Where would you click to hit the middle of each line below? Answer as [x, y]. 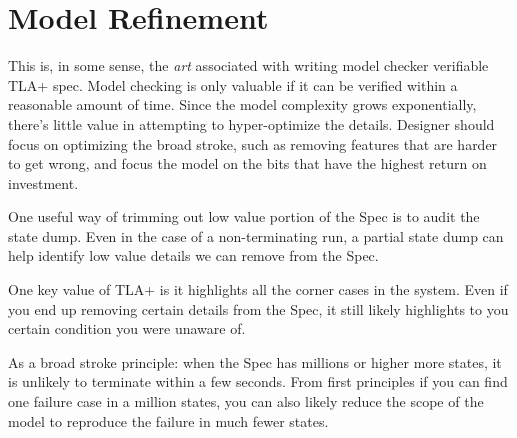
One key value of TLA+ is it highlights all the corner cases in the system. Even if [258, 289]
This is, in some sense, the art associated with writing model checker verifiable [248, 65]
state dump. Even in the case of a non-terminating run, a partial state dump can [256, 235]
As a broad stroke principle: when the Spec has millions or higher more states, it [255, 361]
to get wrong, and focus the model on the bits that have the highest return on [247, 163]
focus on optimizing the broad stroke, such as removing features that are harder [253, 143]
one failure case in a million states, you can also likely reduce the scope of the [246, 401]
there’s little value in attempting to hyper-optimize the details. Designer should [251, 123]
